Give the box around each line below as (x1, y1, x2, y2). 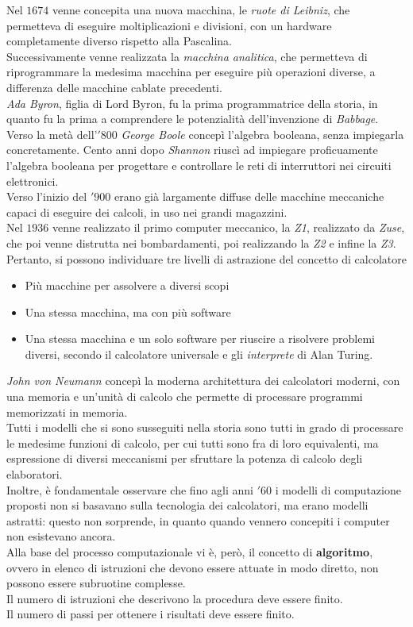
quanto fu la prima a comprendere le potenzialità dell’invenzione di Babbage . (6, 110, 379, 127)
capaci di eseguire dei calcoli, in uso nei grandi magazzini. (6, 203, 288, 220)
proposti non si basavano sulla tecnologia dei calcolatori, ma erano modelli (6, 497, 369, 514)
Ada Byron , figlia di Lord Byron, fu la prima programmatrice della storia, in (6, 94, 378, 111)
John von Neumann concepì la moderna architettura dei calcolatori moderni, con (6, 372, 400, 389)
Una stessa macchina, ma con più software (25, 303, 231, 320)
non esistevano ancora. (6, 528, 116, 544)
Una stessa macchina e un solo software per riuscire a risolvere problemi (25, 330, 375, 347)
